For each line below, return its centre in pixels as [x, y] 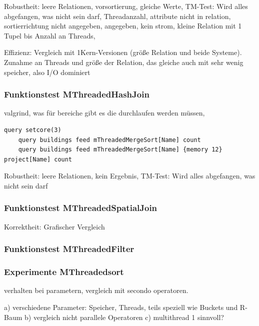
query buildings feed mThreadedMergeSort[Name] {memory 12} [120, 150]
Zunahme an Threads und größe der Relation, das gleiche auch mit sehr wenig [124, 62]
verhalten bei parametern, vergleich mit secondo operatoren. [96, 290]
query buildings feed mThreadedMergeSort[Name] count [109, 140]
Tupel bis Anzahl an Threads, [50, 35]
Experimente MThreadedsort [64, 272]
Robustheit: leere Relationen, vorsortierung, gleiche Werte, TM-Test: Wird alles [126, 6]
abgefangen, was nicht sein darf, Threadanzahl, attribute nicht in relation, [117, 16]
